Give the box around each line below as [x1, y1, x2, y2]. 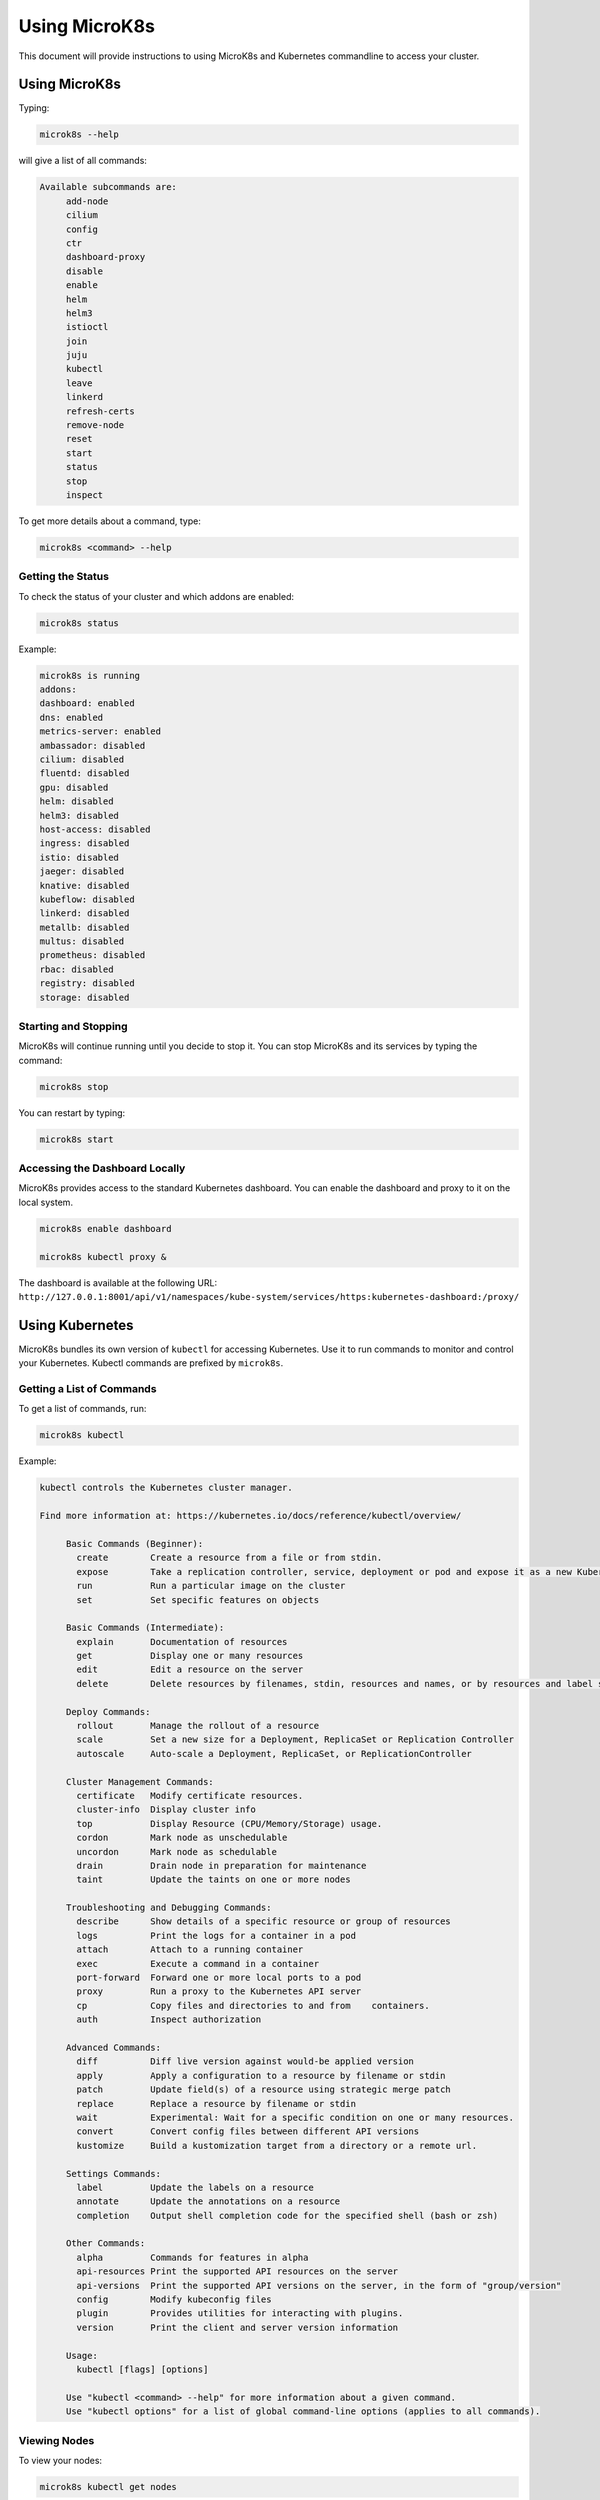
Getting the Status [18, 570, 110, 584]
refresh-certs [65, 405, 135, 417]
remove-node [65, 420, 125, 431]
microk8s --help [39, 129, 120, 140]
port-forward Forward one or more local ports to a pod [76, 1972, 362, 1984]
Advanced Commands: [65, 2042, 162, 2053]
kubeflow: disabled [39, 893, 135, 905]
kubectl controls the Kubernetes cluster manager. [39, 1482, 294, 1494]
